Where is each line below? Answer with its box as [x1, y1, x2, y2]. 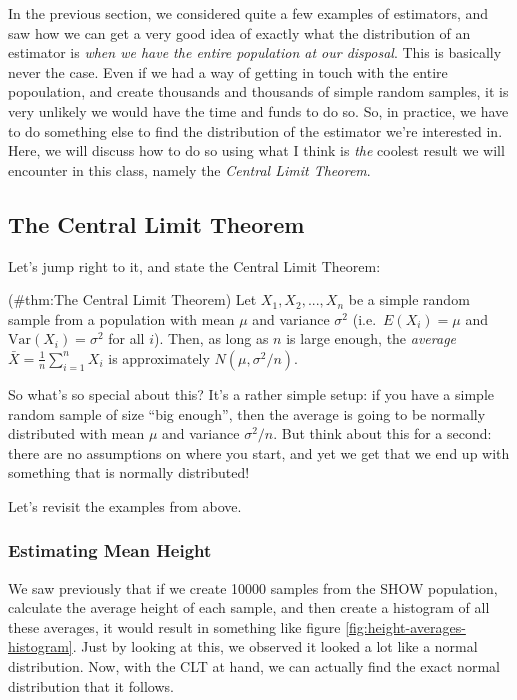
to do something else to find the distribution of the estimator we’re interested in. [8, 120, 503, 141]
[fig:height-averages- [345, 616, 466, 637]
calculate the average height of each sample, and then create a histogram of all [8, 597, 490, 618]
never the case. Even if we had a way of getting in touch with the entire [8, 61, 448, 82]
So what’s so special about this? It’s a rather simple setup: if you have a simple [8, 383, 494, 404]
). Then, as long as [153, 328, 269, 349]
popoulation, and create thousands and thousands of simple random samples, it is [8, 81, 509, 102]
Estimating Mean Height [8, 538, 212, 563]
